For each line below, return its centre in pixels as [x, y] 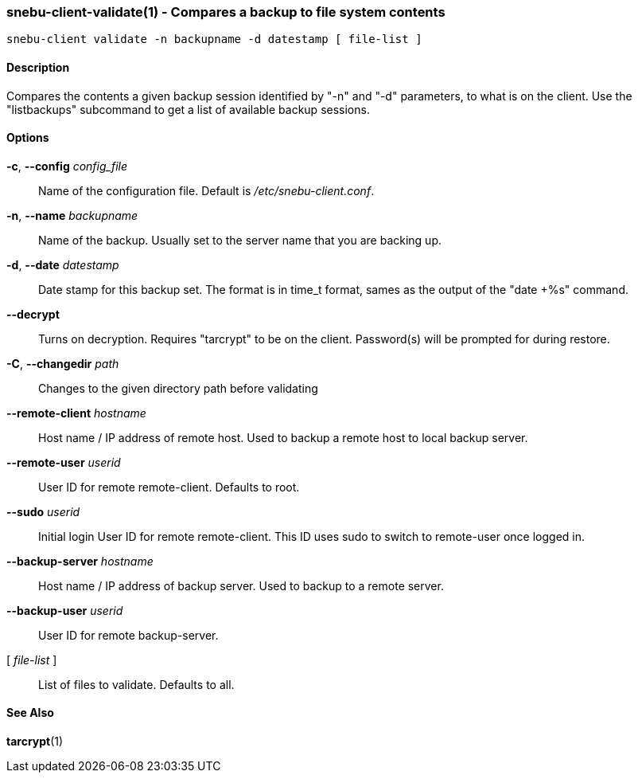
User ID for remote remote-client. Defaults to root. [169, 487]
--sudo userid [43, 511]
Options [28, 138]
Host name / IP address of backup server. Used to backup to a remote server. [241, 585]
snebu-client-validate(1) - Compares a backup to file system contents [226, 12]
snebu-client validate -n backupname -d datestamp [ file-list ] [214, 39]
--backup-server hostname [80, 561]
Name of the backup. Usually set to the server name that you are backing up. [240, 240]
